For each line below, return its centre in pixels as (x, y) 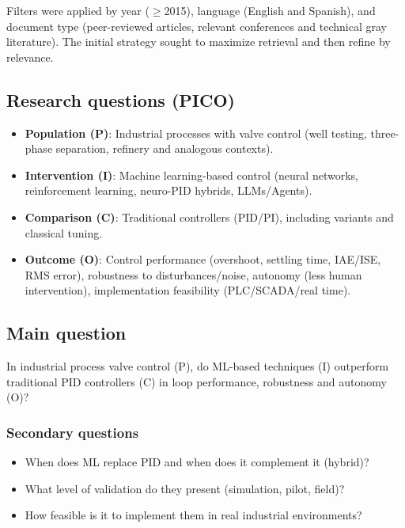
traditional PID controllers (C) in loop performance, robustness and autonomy (197, 381)
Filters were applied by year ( (78, 10)
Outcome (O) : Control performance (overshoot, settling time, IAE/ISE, (203, 259)
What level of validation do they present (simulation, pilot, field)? (185, 488)
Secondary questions (73, 432)
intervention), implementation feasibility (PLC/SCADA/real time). (188, 290)
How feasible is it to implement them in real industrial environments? (193, 515)
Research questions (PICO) (121, 99)
